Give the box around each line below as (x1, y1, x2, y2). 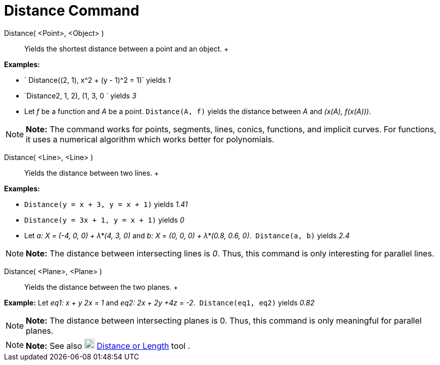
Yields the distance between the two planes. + (24, 282, 178, 291)
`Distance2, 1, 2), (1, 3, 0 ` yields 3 (24, 91, 136, 100)
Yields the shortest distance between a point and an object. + (24, 44, 229, 53)
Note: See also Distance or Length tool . (26, 340, 190, 351)
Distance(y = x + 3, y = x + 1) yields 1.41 (24, 199, 188, 208)
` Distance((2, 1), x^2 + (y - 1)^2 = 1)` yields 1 (24, 75, 171, 84)
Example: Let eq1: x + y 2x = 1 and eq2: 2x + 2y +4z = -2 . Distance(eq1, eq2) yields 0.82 (4, 298, 315, 307)
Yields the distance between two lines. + (24, 168, 159, 177)
